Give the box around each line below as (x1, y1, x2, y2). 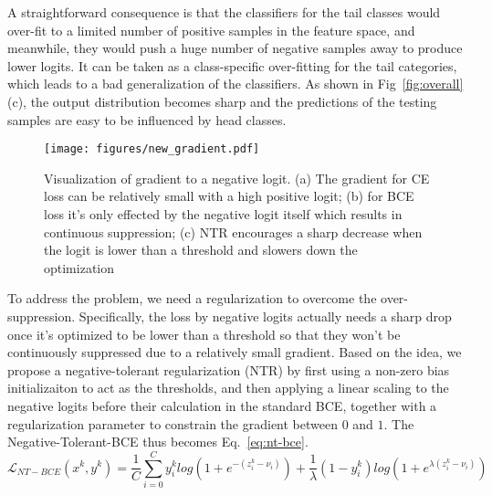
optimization (44, 258, 115, 277)
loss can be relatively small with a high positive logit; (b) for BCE (44, 186, 414, 205)
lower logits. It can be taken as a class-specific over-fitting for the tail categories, (7, 56, 457, 75)
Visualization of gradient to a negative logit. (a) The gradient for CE (44, 168, 430, 187)
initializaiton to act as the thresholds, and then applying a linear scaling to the (7, 378, 449, 397)
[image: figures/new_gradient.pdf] (44, 142, 260, 156)
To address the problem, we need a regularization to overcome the (7, 289, 377, 308)
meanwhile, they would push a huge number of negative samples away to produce (7, 38, 463, 58)
